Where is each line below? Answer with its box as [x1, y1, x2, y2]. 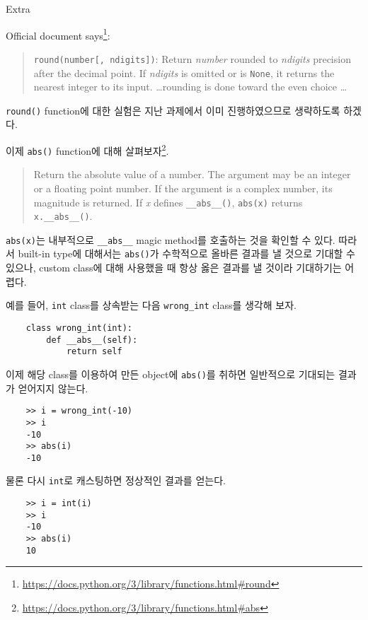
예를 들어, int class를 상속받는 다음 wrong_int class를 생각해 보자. [6, 298, 297, 312]
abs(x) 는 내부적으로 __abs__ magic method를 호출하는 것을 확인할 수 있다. [6, 232, 335, 247]
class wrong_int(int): [25, 322, 132, 333]
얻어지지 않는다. [18, 380, 88, 395]
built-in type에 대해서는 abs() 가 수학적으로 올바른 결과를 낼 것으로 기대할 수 [18, 246, 355, 261]
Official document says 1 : [6, 25, 110, 42]
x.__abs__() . [33, 209, 93, 223]
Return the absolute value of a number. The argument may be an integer [33, 167, 351, 182]
